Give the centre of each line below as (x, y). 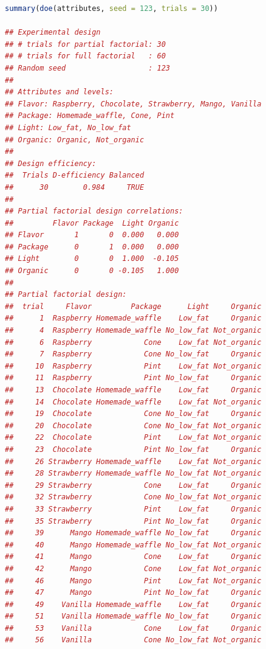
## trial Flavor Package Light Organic (133, 306)
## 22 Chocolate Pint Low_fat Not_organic (133, 438)
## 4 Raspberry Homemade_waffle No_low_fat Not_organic (133, 331)
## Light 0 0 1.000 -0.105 (92, 259)
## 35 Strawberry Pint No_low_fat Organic (133, 521)
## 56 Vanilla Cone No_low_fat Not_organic (133, 640)
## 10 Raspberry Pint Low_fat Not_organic (133, 366)
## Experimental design (53, 33)
